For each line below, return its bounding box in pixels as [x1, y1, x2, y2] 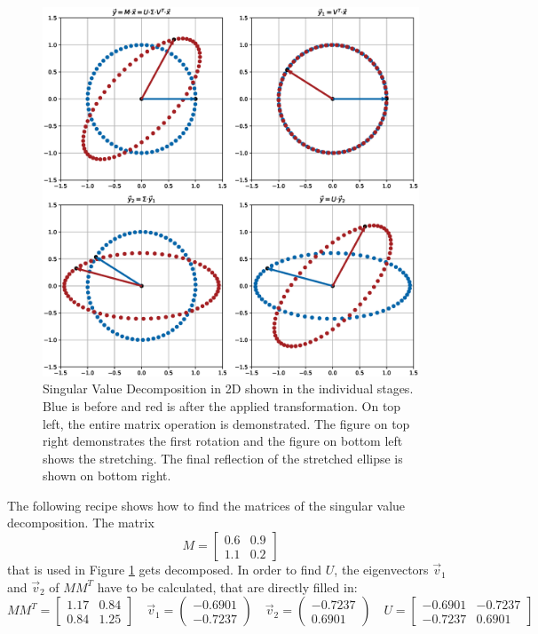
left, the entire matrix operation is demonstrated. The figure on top [43, 414, 410, 432]
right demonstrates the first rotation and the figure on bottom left [43, 432, 403, 450]
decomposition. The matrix [7, 513, 154, 532]
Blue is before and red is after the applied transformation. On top [43, 396, 401, 415]
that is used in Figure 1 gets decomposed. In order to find [7, 560, 322, 579]
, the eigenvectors [334, 560, 429, 579]
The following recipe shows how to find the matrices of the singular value [7, 495, 406, 514]
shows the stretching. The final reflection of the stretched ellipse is [43, 448, 403, 467]
